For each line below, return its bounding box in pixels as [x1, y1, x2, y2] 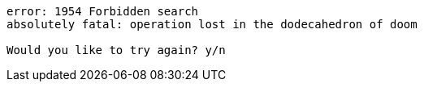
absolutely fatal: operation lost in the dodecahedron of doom [6, 18, 418, 31]
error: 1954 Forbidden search [6, 5, 199, 18]
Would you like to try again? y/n [6, 44, 226, 57]
